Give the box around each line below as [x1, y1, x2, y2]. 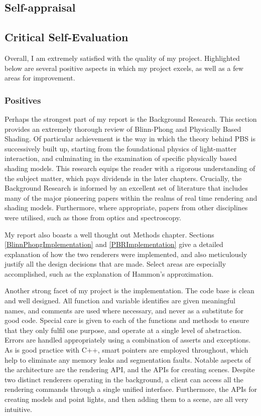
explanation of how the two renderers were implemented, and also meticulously [5, 248, 247, 259]
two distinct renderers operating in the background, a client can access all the [5, 374, 243, 384]
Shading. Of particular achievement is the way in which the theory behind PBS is [5, 133, 256, 144]
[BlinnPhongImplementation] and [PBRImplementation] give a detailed [5, 239, 223, 249]
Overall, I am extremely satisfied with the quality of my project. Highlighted [5, 52, 240, 63]
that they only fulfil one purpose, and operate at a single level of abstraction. [5, 324, 242, 335]
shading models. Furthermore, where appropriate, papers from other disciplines [5, 202, 248, 213]
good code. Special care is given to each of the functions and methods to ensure [5, 315, 249, 325]
